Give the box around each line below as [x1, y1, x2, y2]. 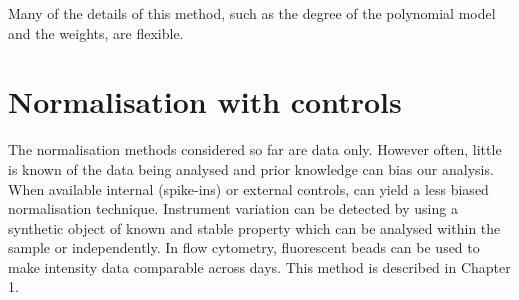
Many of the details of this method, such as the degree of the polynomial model [8, 3, 496, 23]
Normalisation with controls [8, 81, 402, 122]
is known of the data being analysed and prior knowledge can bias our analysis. [8, 158, 494, 179]
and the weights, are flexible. [8, 22, 184, 43]
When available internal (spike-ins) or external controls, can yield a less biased [8, 178, 489, 199]
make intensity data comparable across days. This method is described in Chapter [8, 256, 511, 277]
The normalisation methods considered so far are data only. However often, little [8, 139, 502, 160]
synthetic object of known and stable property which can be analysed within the [8, 217, 501, 238]
